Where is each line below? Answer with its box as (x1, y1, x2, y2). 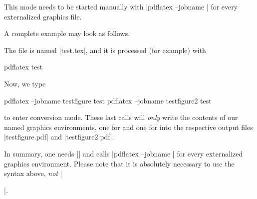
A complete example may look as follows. (4, 28, 130, 38)
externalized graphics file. (4, 11, 82, 21)
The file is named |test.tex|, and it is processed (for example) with (4, 44, 206, 55)
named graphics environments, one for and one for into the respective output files (4, 121, 253, 132)
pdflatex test (4, 61, 43, 72)
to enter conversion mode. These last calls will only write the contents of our (4, 112, 238, 122)
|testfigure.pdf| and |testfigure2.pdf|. (4, 131, 114, 142)
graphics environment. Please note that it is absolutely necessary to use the (4, 158, 235, 168)
